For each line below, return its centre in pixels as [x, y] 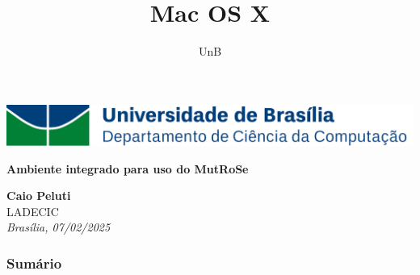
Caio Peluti [39, 196]
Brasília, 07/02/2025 [59, 227]
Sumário [34, 262]
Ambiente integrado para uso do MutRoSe [128, 168]
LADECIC [33, 211]
